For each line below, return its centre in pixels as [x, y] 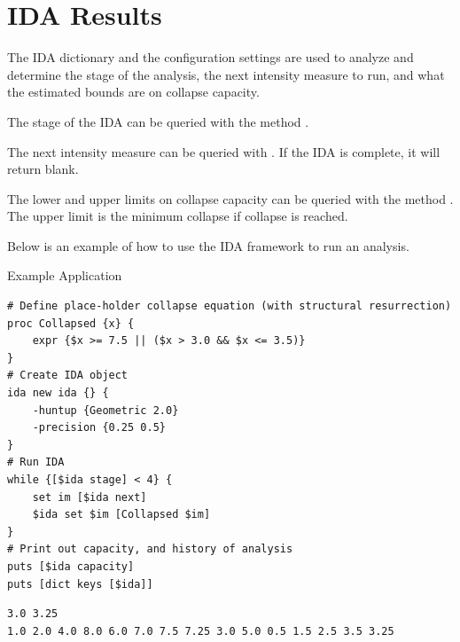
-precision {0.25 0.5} [99, 428]
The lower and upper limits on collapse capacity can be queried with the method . [230, 198]
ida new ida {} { [58, 393]
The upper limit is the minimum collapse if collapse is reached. [178, 216]
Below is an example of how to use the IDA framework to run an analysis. [208, 245]
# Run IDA [36, 462]
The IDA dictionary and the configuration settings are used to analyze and [211, 57]
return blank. [43, 169]
